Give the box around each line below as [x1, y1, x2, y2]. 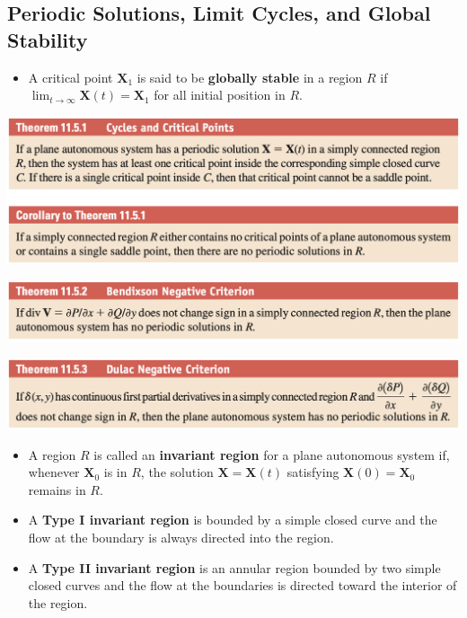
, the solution [140, 463, 214, 481]
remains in [28, 480, 86, 499]
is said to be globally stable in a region [137, 67, 363, 86]
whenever [28, 463, 80, 481]
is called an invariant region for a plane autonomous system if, [93, 445, 450, 463]
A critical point [28, 67, 113, 86]
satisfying [286, 463, 339, 481]
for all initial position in [154, 85, 286, 104]
